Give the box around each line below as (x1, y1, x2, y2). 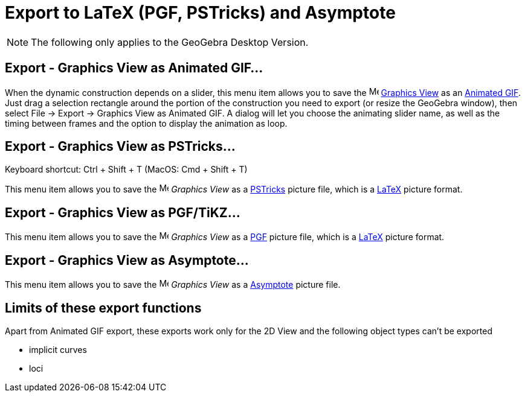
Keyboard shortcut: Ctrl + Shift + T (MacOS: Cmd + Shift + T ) (5, 164, 248, 175)
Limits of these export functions (5, 300, 202, 316)
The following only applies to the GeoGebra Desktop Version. (31, 36, 309, 48)
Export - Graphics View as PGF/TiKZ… (5, 205, 240, 220)
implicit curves (29, 344, 87, 355)
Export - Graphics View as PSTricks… (5, 139, 236, 154)
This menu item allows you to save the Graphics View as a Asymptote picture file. (5, 279, 341, 290)
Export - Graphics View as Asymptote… (5, 252, 249, 268)
